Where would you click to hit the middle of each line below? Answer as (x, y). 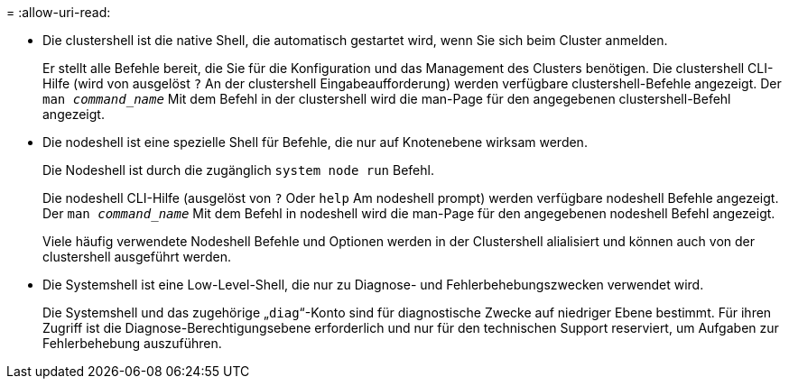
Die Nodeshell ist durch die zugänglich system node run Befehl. (238, 170)
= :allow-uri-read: (59, 12)
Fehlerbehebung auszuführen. (132, 343)
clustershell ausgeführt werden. (137, 257)
